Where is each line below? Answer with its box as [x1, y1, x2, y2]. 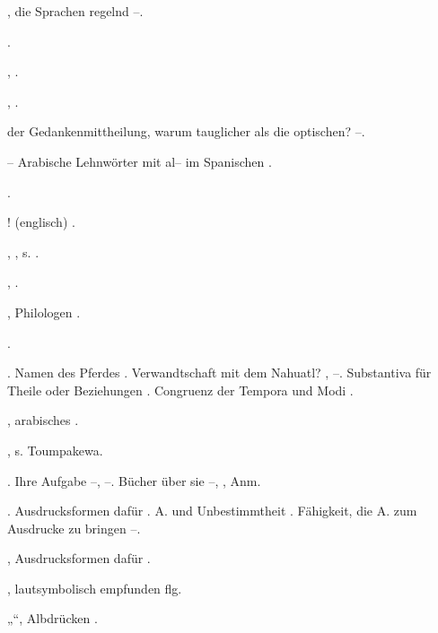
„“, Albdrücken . [7, 609, 98, 628]
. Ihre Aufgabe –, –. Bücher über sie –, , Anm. [7, 471, 261, 490]
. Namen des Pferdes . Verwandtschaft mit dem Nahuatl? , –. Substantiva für [7, 363, 432, 382]
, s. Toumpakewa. [7, 440, 103, 459]
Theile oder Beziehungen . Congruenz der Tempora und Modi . [7, 380, 354, 399]
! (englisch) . [7, 212, 75, 231]
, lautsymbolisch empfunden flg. [7, 578, 182, 597]
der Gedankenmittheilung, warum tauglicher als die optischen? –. [7, 122, 365, 141]
